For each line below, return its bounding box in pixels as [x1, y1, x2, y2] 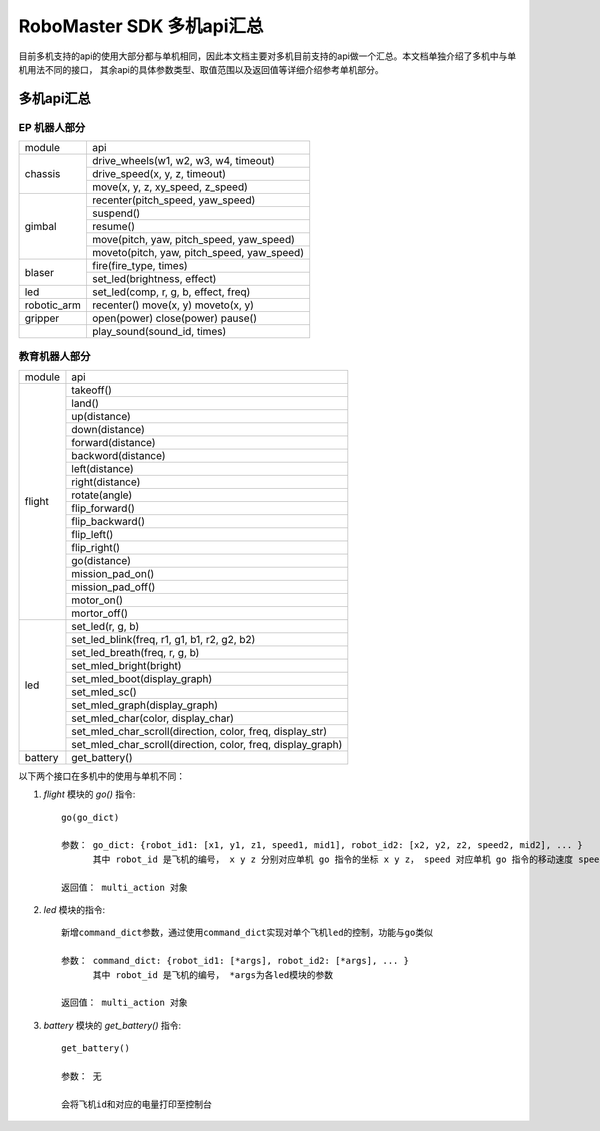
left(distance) [71, 461, 134, 475]
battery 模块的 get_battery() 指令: [43, 1019, 182, 1031]
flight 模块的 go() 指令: [43, 788, 136, 800]
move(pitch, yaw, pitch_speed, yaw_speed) [91, 233, 295, 247]
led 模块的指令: [43, 903, 106, 915]
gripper [24, 311, 60, 325]
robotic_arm [24, 298, 82, 312]
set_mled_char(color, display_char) [71, 711, 235, 725]
